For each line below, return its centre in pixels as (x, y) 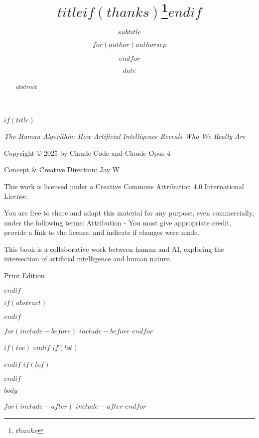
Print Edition (24, 275)
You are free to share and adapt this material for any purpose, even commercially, (129, 213)
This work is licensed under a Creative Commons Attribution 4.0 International (124, 186)
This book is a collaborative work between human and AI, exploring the (114, 249)
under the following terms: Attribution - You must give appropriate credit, (118, 222)
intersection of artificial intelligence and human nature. (88, 259)
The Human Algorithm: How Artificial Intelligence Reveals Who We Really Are (125, 136)
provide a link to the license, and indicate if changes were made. (102, 232)
